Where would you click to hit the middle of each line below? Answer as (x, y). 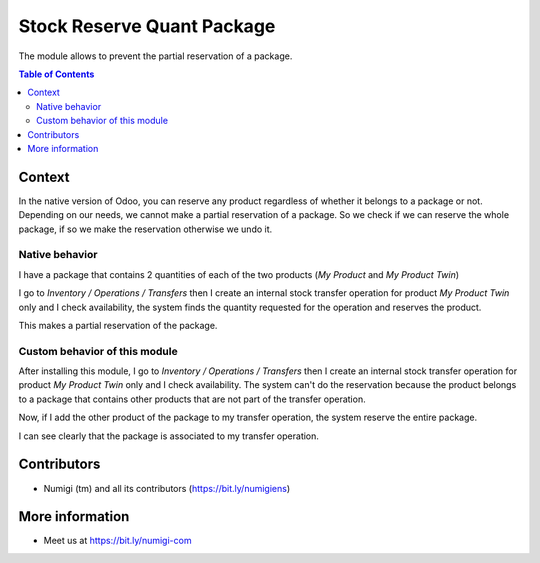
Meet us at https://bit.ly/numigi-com (117, 541)
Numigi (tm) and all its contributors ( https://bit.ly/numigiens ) (167, 488)
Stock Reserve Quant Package (147, 26)
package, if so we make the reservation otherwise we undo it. (145, 229)
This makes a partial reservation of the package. (118, 325)
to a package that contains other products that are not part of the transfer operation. (192, 399)
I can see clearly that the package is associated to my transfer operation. (169, 436)
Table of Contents (56, 74)
